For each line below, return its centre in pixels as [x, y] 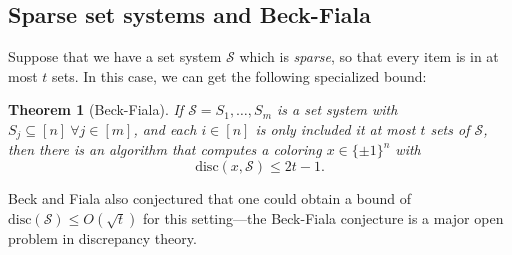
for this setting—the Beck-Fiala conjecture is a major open [323, 217]
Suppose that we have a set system [115, 56]
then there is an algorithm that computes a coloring [165, 149]
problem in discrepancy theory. [102, 237]
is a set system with [337, 109]
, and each [165, 128]
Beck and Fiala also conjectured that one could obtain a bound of [210, 198]
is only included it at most [335, 128]
